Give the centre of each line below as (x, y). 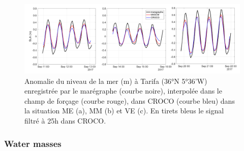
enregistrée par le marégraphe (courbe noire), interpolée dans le (123, 91)
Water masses (33, 143)
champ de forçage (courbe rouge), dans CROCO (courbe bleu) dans (130, 100)
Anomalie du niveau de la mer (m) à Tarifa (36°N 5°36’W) (116, 81)
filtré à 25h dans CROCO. (65, 121)
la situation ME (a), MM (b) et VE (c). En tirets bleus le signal (124, 111)
